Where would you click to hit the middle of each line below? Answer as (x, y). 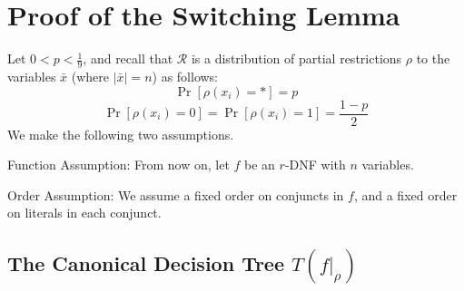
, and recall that (128, 58)
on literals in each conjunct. (84, 213)
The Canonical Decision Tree (146, 263)
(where (90, 76)
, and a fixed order (405, 194)
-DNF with (315, 165)
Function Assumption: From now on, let (118, 165)
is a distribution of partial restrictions (296, 58)
